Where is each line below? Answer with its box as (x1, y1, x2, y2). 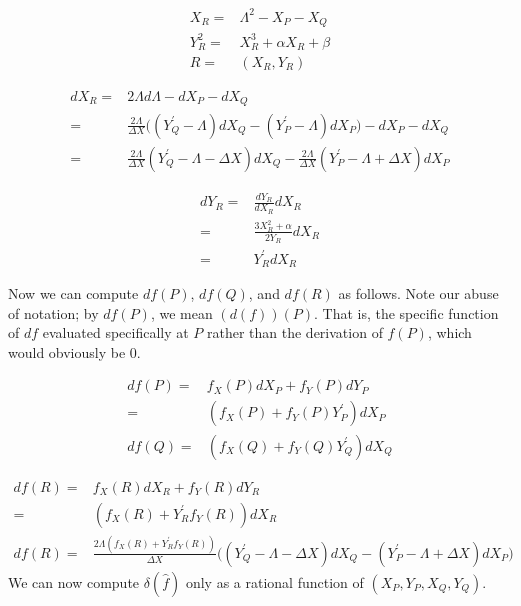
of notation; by (8, 302, 99, 323)
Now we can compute (8, 283, 139, 304)
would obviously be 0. (8, 341, 141, 362)
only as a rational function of (185, 571, 364, 592)
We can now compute (8, 571, 140, 592)
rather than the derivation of (207, 322, 383, 343)
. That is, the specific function (313, 302, 499, 323)
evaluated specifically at (42, 322, 189, 343)
